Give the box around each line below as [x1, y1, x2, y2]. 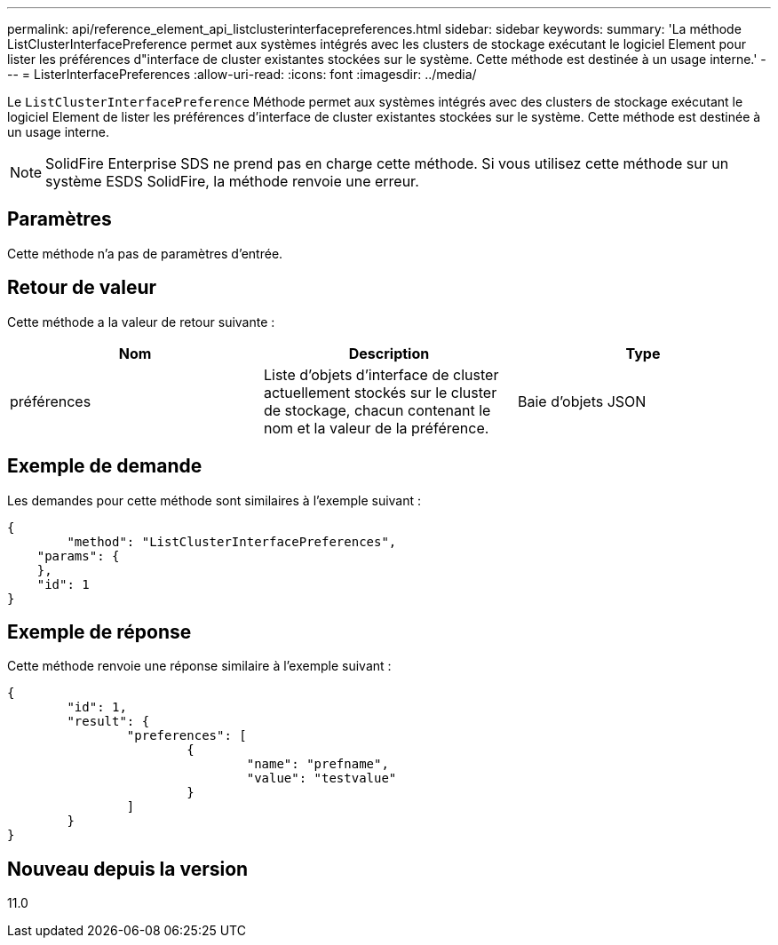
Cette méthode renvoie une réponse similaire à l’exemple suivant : [7, 658, 392, 674]
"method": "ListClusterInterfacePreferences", [67, 534, 397, 549]
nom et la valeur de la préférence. [263, 418, 489, 437]
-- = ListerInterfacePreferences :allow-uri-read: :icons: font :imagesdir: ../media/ [7, 67, 477, 82]
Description [348, 344, 430, 362]
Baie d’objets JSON [517, 392, 647, 410]
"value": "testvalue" [246, 771, 397, 786]
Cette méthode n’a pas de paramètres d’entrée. [7, 245, 283, 261]
